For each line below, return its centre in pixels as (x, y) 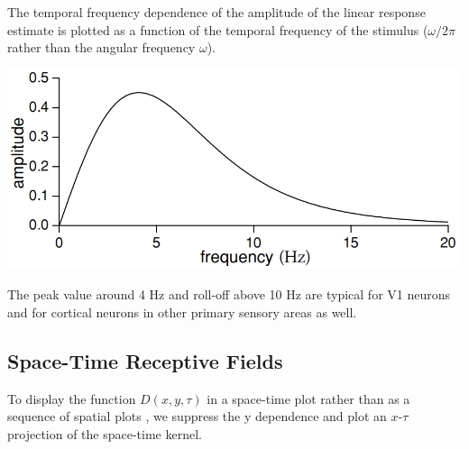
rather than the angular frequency (101, 47)
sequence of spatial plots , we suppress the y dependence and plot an (197, 416)
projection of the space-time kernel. (105, 433)
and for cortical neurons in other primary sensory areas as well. (182, 312)
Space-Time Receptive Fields (145, 360)
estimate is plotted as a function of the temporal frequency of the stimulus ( (218, 29)
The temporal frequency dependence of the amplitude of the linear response (216, 12)
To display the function (72, 398)
